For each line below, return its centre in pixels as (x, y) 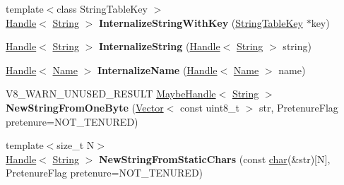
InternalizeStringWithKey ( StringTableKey (201, 22)
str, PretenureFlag (299, 107)
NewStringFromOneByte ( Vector (85, 107)
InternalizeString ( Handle (159, 46)
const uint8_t (210, 107)
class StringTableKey (102, 8)
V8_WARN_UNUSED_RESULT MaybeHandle (111, 94)
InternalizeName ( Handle (157, 70)
